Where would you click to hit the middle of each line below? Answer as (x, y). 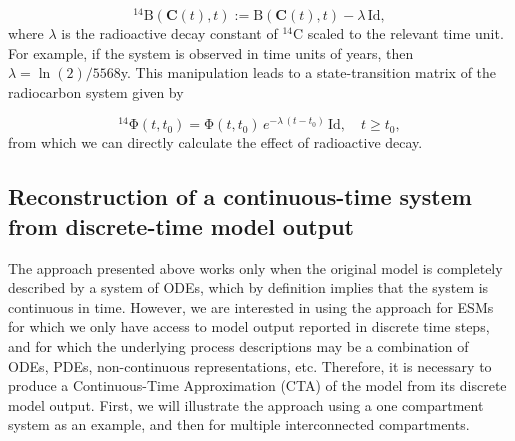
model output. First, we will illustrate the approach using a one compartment (246, 404)
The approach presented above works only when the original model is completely (255, 267)
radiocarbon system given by (96, 91)
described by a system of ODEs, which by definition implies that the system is (248, 287)
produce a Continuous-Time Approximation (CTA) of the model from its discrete (257, 385)
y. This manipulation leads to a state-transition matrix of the (308, 72)
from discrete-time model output (181, 225)
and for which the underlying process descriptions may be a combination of (238, 346)
